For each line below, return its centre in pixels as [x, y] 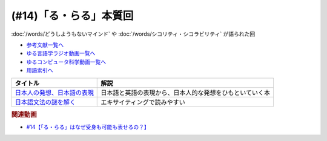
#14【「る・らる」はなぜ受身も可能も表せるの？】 [88, 127]
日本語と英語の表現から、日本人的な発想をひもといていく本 [186, 93]
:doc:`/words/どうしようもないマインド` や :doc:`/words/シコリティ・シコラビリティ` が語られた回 [133, 34]
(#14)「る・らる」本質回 [72, 16]
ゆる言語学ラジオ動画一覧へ [61, 53]
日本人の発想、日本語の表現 [54, 93]
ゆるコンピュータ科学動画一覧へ [66, 62]
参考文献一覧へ [45, 45]
